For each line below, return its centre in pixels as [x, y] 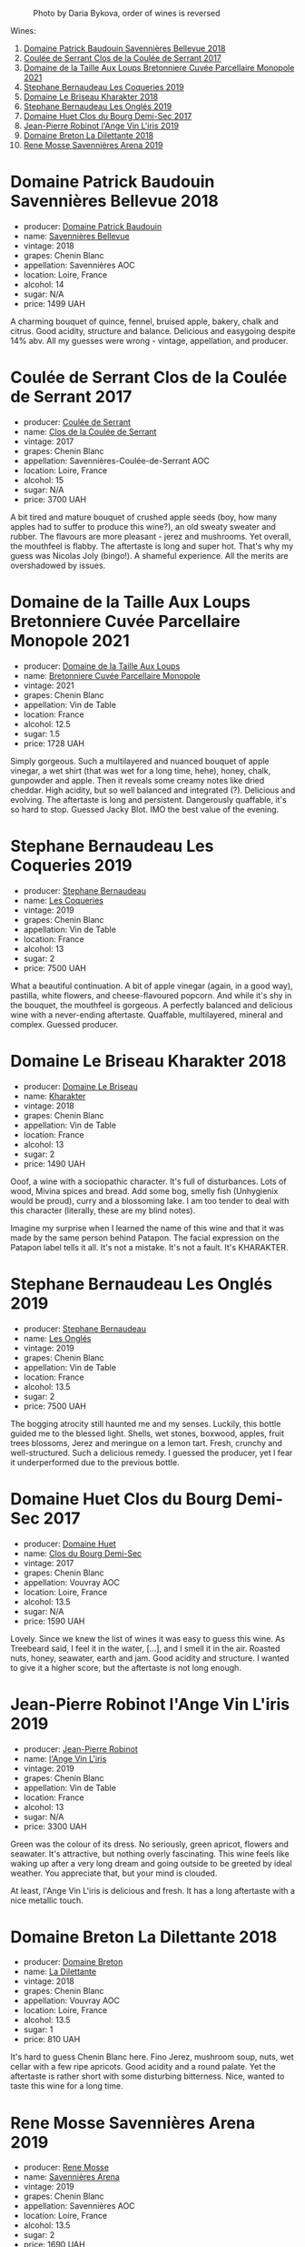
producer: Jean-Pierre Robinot [81, 1749]
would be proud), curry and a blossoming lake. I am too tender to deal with [150, 1200]
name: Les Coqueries [63, 900]
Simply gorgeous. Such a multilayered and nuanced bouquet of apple [140, 761]
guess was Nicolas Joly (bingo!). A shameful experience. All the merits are [149, 555]
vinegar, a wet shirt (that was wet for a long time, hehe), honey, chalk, [141, 770]
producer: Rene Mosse [66, 2167]
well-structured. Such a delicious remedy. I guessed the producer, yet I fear [152, 1452]
